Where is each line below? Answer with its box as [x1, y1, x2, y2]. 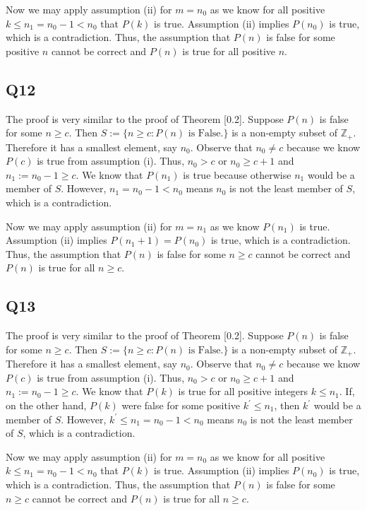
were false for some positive [121, 398, 240, 412]
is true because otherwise [183, 167, 291, 182]
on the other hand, [6, 398, 87, 412]
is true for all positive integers [178, 384, 308, 399]
